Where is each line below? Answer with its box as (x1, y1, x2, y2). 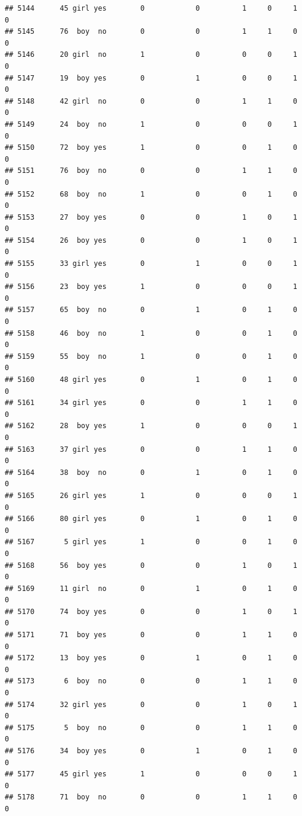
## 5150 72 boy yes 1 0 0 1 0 (5, 143, 297, 152)
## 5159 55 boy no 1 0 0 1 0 (5, 352, 297, 361)
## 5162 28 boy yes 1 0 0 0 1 (5, 422, 297, 431)
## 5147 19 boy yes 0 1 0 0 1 (5, 73, 297, 82)
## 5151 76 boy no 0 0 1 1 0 (5, 166, 297, 175)
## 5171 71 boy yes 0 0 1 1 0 (5, 631, 297, 640)
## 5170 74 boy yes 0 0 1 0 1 (5, 607, 297, 616)
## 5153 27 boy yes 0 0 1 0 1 (5, 213, 297, 221)
